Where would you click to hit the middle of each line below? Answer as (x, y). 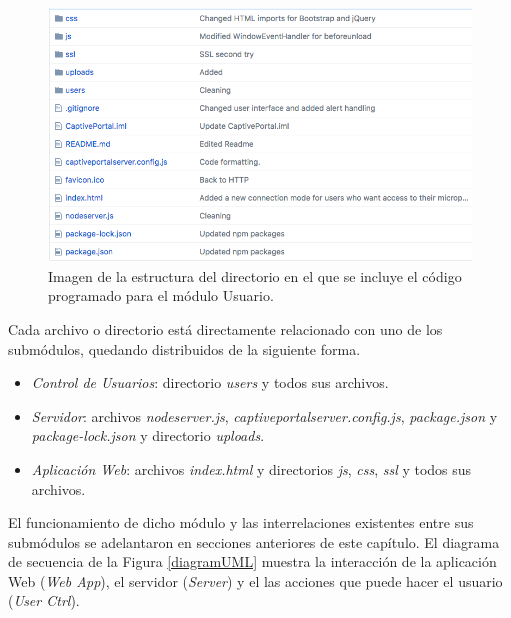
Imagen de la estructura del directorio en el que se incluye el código (255, 275)
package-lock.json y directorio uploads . (148, 435)
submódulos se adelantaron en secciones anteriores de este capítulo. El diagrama (254, 541)
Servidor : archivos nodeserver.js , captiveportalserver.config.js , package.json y (264, 415)
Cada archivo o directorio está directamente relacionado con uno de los (225, 328)
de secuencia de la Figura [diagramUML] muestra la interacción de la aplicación (252, 561)
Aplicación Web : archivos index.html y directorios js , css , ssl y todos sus (251, 468)
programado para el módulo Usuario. (161, 295)
